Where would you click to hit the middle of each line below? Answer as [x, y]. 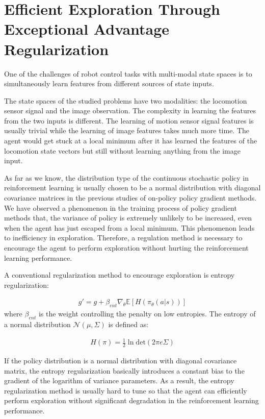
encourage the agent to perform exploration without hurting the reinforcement [126, 248]
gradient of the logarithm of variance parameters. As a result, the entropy [119, 380]
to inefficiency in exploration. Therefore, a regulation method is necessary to [123, 238]
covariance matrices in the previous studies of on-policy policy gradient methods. [130, 198]
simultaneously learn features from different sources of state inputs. [109, 83]
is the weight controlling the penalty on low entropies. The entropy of [147, 314]
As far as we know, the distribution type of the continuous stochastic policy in [127, 177]
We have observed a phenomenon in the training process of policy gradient [121, 207]
